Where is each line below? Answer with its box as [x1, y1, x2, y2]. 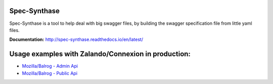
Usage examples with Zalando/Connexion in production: [9, 50, 191, 58]
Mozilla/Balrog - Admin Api [22, 63, 78, 69]
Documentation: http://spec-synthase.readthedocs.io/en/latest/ [9, 36, 144, 43]
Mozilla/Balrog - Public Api [22, 70, 78, 76]
